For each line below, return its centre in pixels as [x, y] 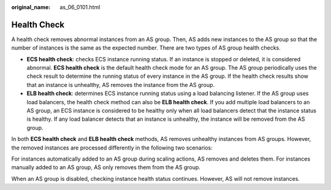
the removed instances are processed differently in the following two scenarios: [112, 148]
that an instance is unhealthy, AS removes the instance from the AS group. [120, 85]
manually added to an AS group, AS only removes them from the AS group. [106, 167]
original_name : [31, 7]
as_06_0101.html [80, 7]
